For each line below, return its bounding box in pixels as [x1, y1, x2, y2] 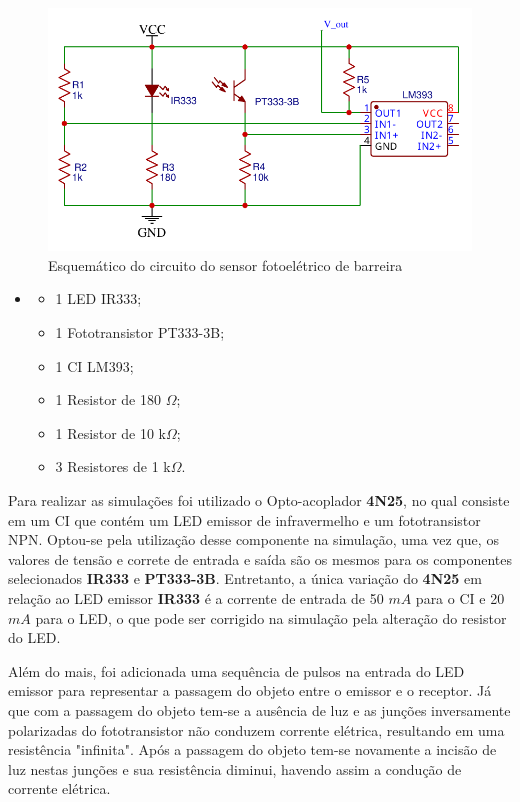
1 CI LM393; [55, 355, 134, 376]
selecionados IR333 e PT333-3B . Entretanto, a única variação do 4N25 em [8, 568, 482, 589]
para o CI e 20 [415, 587, 505, 608]
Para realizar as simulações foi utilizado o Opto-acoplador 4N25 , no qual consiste [8, 490, 510, 510]
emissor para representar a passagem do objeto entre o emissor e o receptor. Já [8, 680, 492, 701]
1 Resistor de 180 [55, 389, 161, 410]
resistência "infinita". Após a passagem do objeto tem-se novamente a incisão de [8, 739, 497, 760]
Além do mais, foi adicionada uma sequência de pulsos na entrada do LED [8, 660, 465, 681]
